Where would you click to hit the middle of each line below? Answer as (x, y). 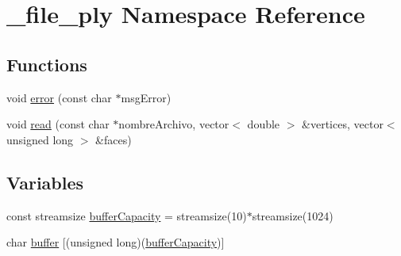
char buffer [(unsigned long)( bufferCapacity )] (116, 242)
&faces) (114, 139)
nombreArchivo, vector (174, 124)
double (264, 124)
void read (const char (58, 124)
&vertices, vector (343, 124)
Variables (45, 182)
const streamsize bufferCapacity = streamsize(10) (127, 215)
